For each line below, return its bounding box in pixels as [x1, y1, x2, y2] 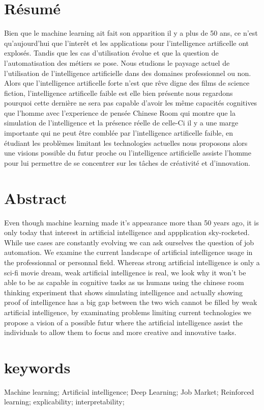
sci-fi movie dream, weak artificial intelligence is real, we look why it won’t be [4, 267, 246, 277]
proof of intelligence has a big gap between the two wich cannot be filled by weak [4, 297, 257, 307]
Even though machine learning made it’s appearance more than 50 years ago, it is [4, 217, 259, 227]
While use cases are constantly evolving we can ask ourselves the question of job [4, 237, 254, 247]
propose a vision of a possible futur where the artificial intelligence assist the [4, 317, 243, 327]
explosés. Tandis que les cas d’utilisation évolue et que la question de [4, 47, 219, 58]
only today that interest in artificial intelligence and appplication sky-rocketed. [4, 227, 250, 238]
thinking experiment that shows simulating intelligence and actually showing [4, 287, 243, 297]
